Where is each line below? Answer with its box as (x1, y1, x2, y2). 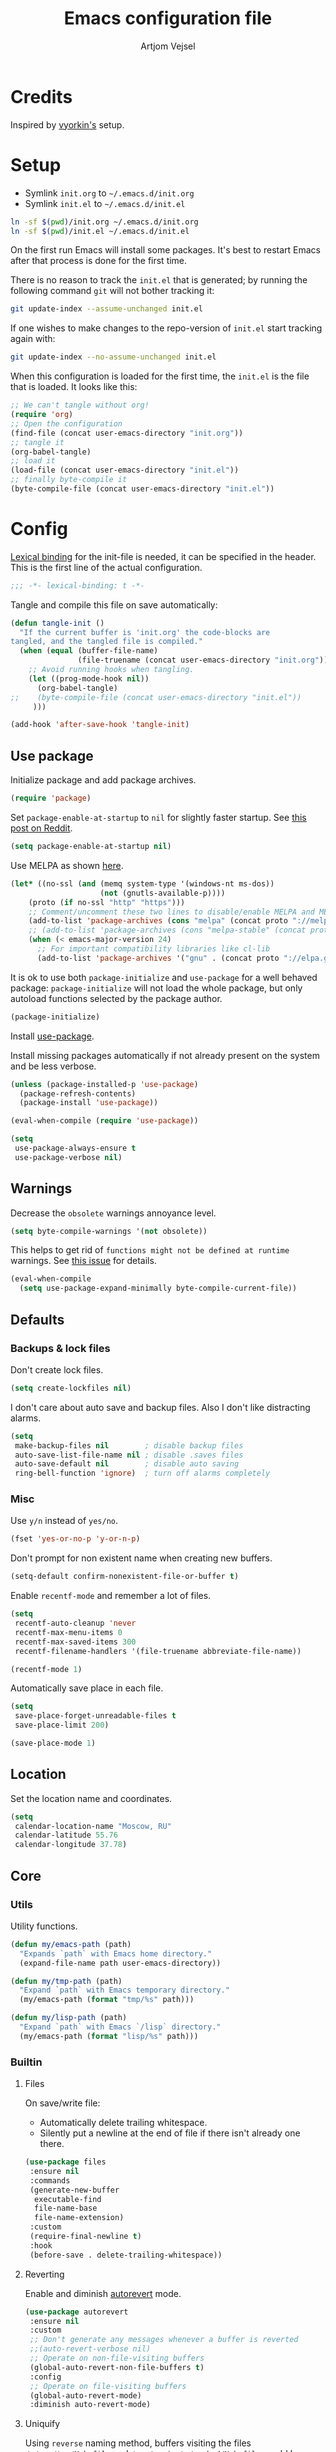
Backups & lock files (10, 1341, 111, 1355)
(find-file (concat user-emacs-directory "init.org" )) (10, 428, 244, 438)
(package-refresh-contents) (19, 1088, 137, 1099)
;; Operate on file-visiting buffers (29, 2381, 187, 2391)
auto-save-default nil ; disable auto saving (14, 1459, 240, 1469)
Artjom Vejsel (140, 40, 196, 52)
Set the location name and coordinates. (10, 1792, 173, 1804)
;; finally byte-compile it (10, 475, 128, 485)
